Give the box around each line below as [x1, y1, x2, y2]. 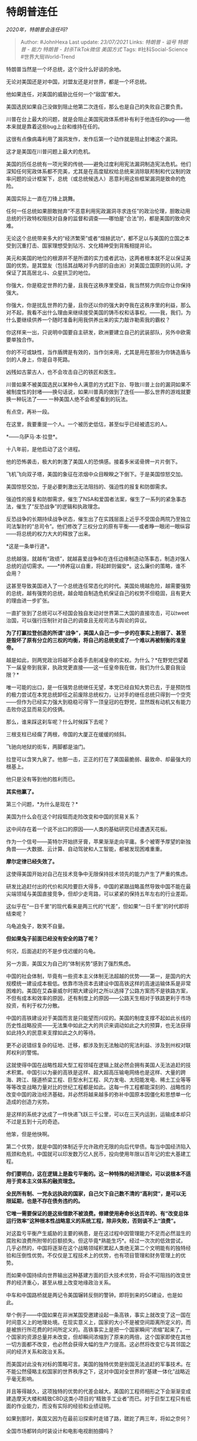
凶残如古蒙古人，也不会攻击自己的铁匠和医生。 [6, 368, 119, 375]
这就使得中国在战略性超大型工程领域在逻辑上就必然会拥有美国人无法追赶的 [6, 1061, 186, 1068]
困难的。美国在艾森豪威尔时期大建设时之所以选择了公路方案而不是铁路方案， [6, 987, 191, 994]
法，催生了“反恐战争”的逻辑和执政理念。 [6, 503, 104, 510]
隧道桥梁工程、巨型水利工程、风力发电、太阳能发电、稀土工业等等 [31, 1076, 191, 1083]
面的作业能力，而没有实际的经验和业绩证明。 [6, 1402, 114, 1409]
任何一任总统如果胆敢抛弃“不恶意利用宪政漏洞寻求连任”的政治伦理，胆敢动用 [6, 207, 191, 215]
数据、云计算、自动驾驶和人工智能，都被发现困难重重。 [31, 845, 165, 852]
